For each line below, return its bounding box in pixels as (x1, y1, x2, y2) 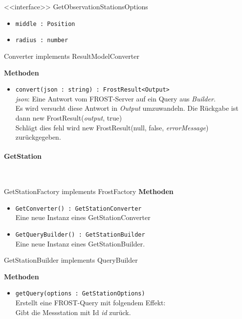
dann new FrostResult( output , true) (15, 112, 122, 123)
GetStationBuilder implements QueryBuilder (4, 255, 138, 265)
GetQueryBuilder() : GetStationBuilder (15, 231, 145, 238)
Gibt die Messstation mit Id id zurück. (15, 307, 131, 317)
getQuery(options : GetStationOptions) (15, 290, 145, 297)
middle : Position (15, 20, 75, 27)
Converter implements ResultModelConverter (4, 50, 139, 61)
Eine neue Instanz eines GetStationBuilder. (15, 238, 145, 248)
